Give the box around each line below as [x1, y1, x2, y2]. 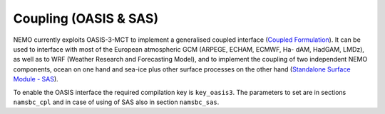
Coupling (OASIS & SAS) [13, 11, 159, 26]
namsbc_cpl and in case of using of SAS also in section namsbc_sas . [13, 98, 220, 106]
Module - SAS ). [13, 75, 58, 84]
